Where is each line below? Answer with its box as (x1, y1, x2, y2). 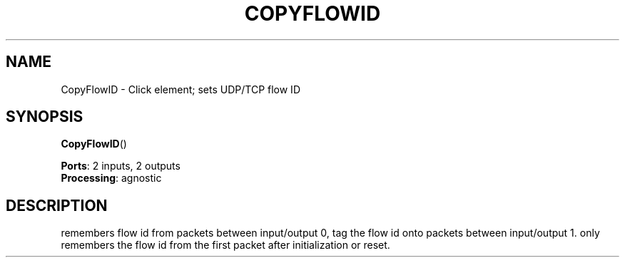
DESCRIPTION (6, 196, 108, 215)
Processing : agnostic (61, 172, 162, 185)
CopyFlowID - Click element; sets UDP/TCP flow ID (61, 83, 300, 96)
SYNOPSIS (6, 108, 83, 126)
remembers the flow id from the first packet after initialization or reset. (61, 239, 390, 252)
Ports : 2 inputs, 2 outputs (61, 160, 181, 172)
